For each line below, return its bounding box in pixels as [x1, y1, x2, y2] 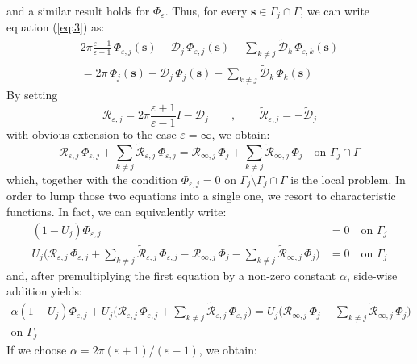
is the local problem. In [290, 170, 406, 187]
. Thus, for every [165, 2, 248, 19]
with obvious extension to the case [6, 125, 177, 142]
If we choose [6, 341, 67, 358]
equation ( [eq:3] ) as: [6, 19, 105, 36]
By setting [6, 86, 58, 103]
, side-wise [346, 266, 398, 283]
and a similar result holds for [6, 2, 150, 19]
